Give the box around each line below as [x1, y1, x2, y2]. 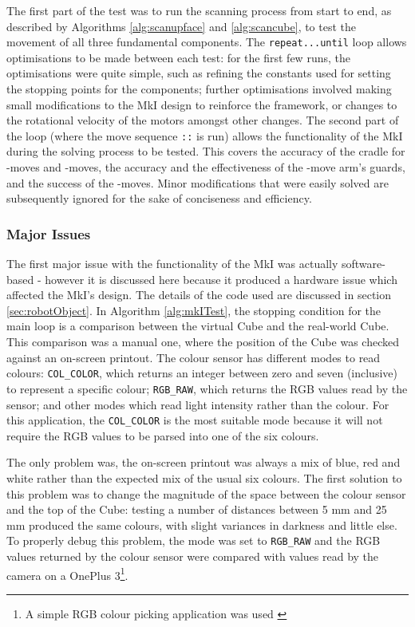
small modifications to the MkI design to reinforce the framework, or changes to [6, 96, 397, 112]
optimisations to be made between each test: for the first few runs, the [6, 49, 350, 65]
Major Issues [6, 223, 91, 243]
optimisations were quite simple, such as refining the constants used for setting [6, 65, 391, 81]
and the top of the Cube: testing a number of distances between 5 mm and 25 [6, 501, 387, 518]
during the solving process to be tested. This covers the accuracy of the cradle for [6, 143, 405, 160]
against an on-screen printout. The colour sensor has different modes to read [6, 349, 381, 365]
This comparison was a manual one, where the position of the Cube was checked [6, 333, 399, 350]
